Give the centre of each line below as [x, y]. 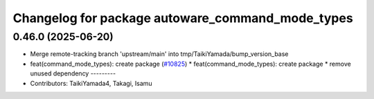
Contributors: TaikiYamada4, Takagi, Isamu [91, 83]
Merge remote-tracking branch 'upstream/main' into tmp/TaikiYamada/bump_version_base [159, 54]
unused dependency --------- [73, 73]
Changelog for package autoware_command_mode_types [183, 18]
